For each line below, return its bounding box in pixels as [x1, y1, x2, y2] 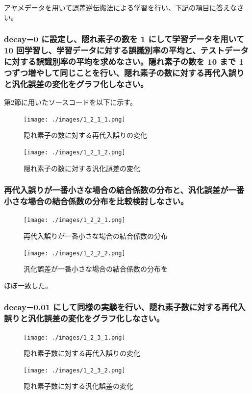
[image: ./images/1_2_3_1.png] [24, 334, 126, 341]
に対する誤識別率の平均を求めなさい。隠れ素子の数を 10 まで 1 [4, 55, 244, 67]
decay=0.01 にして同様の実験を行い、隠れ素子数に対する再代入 [4, 301, 246, 313]
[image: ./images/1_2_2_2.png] [24, 249, 126, 257]
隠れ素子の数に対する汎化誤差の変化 [24, 163, 140, 173]
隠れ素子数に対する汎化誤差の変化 [24, 381, 133, 391]
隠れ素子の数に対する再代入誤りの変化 [24, 130, 147, 140]
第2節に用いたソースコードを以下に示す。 [4, 97, 137, 107]
